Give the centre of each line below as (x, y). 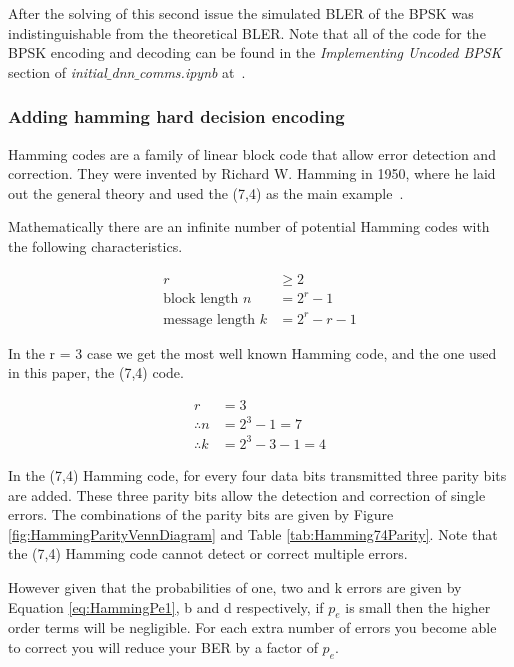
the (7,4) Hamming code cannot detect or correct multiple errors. (208, 553)
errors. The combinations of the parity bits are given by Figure (201, 514)
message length (209, 319)
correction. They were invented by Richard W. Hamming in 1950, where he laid (252, 173)
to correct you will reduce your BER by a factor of (163, 646)
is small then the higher (418, 606)
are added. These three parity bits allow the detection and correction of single (247, 494)
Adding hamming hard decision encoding (176, 116)
